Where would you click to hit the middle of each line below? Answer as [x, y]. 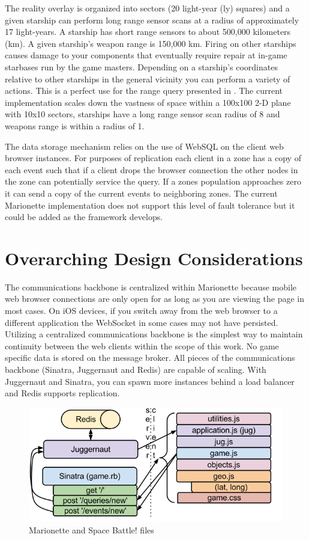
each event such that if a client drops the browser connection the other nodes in [151, 169]
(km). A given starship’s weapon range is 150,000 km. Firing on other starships [151, 43]
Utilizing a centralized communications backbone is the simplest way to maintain [154, 334]
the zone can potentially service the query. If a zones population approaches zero [153, 181]
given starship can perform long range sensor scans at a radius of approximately [152, 20]
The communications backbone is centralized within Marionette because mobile [151, 287]
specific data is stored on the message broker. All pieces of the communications [150, 357]
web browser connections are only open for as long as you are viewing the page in [155, 299]
